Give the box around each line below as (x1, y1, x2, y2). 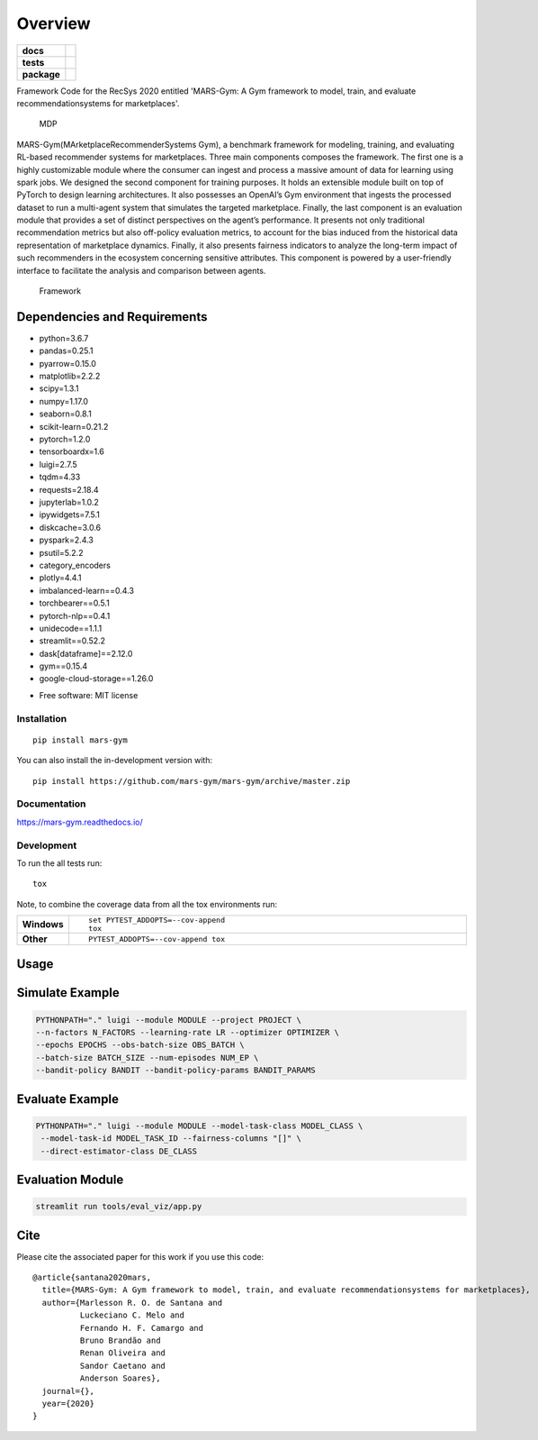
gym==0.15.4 (39, 661, 88, 671)
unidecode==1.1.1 (39, 623, 103, 633)
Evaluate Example (16, 1091, 119, 1107)
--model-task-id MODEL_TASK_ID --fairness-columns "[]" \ (40, 1134, 301, 1144)
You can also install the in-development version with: (16, 755, 213, 766)
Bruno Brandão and (79, 1335, 161, 1346)
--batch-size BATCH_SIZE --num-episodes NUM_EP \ (35, 1053, 259, 1062)
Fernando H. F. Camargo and (79, 1323, 204, 1333)
